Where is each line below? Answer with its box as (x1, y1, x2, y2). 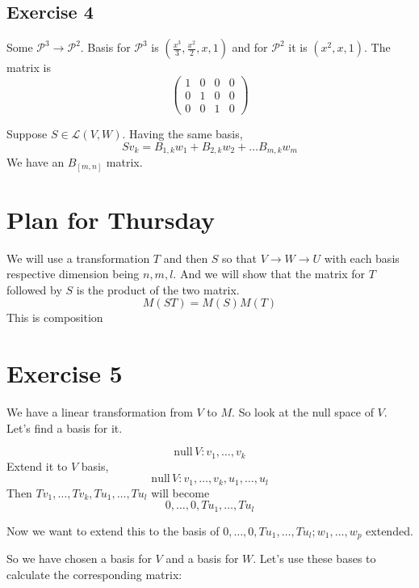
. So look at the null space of (232, 404, 374, 421)
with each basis (324, 249, 400, 266)
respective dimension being (6, 265, 140, 282)
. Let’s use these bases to (253, 550, 376, 567)
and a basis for (166, 550, 239, 567)
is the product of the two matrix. (76, 281, 240, 298)
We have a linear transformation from (6, 404, 193, 421)
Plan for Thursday (6, 202, 216, 235)
